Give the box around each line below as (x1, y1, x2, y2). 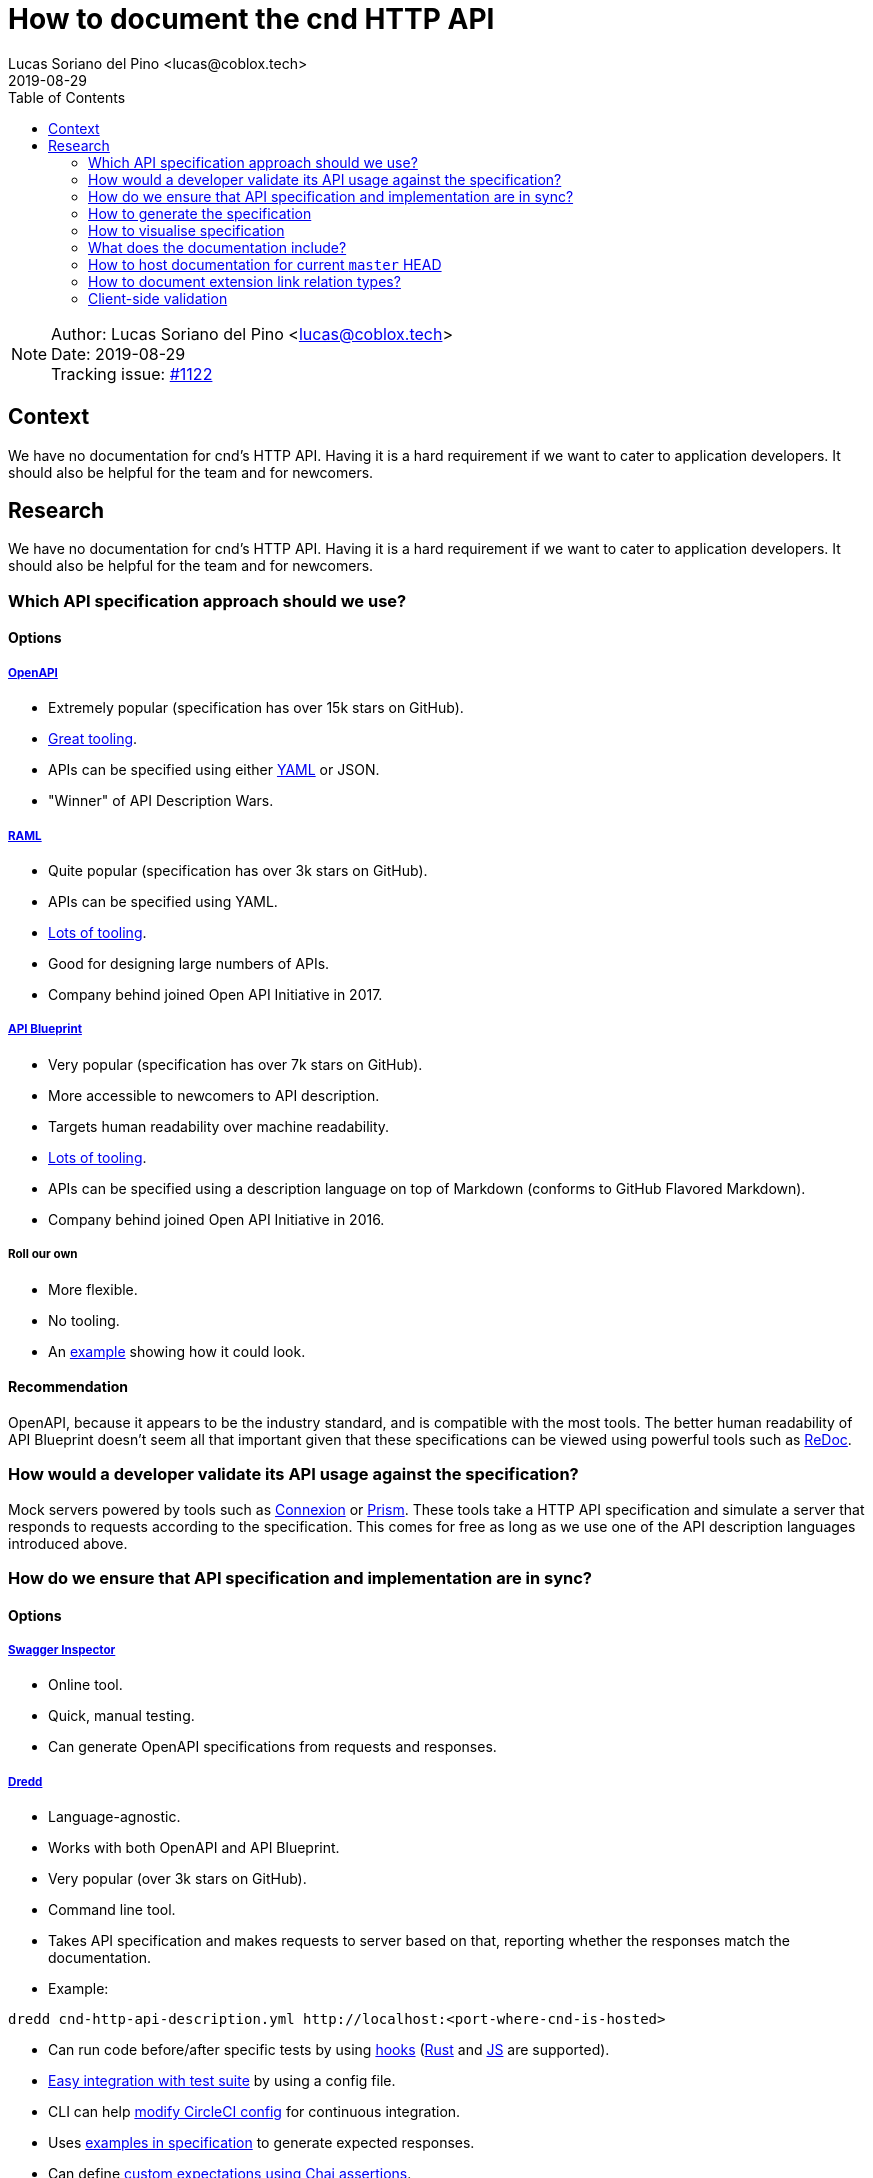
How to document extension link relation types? (88, 272, 401, 290)
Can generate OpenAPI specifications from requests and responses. (48, 1738, 497, 1756)
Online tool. (48, 1676, 123, 1694)
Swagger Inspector (8, 1642, 116, 1657)
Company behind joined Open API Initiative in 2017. (48, 985, 383, 1003)
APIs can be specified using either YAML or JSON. (48, 761, 380, 779)
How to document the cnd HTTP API (8, 2, 495, 36)
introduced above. (8, 1534, 128, 1552)
